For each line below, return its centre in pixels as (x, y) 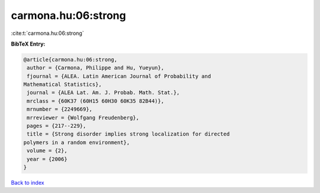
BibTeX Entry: (28, 44)
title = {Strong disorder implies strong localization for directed (128, 134)
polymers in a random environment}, (77, 142)
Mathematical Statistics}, (63, 85)
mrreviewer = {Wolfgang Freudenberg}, (83, 118)
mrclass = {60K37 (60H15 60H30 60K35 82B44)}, (95, 101)
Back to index (28, 182)
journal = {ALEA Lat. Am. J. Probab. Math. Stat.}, (103, 93)
